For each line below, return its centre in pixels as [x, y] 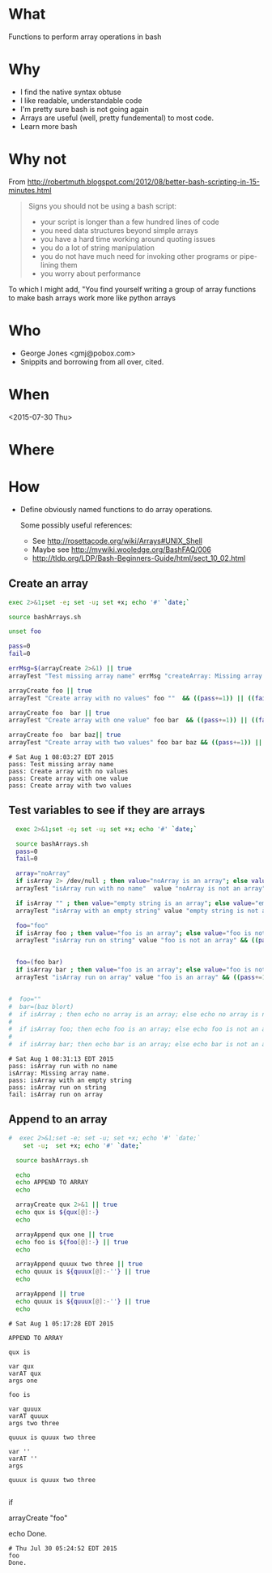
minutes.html [30, 190]
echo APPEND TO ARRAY [52, 1183]
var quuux [25, 1409]
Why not [38, 159]
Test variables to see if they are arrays [107, 810]
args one [23, 1381]
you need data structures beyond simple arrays [119, 230]
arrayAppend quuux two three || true [79, 1264]
